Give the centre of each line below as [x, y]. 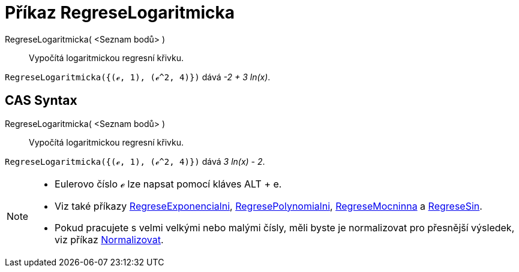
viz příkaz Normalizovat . [109, 239]
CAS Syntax [41, 101]
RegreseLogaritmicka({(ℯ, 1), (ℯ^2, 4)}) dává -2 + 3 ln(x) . [138, 77]
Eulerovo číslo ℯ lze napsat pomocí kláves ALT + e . [168, 184]
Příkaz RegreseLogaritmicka [120, 13]
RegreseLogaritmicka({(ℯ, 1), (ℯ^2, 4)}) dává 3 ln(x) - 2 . [135, 161]
